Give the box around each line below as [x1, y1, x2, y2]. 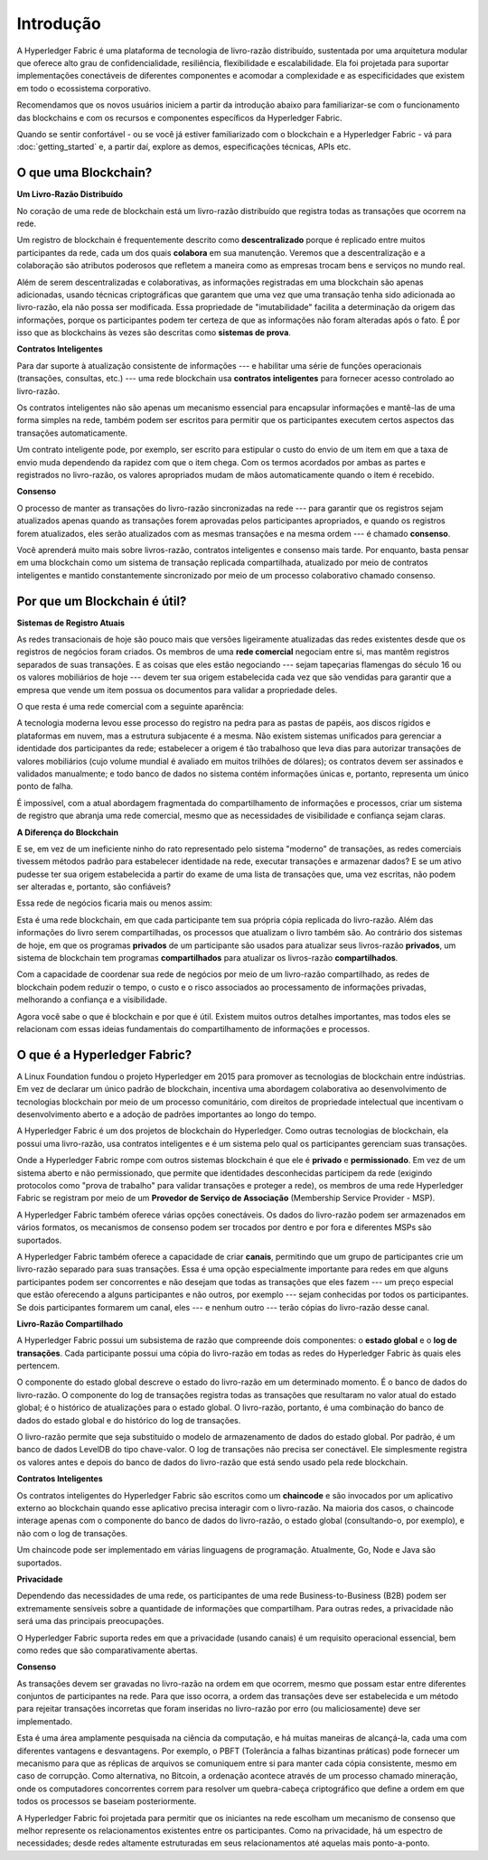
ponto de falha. [16, 781, 74, 792]
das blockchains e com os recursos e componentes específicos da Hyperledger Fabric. [16, 112, 343, 123]
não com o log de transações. [16, 1527, 128, 1538]
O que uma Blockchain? [16, 165, 153, 181]
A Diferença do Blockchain [16, 827, 119, 838]
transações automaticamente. [16, 427, 128, 438]
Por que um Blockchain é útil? [16, 593, 187, 609]
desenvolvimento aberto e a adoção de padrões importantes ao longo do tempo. [16, 1109, 316, 1120]
